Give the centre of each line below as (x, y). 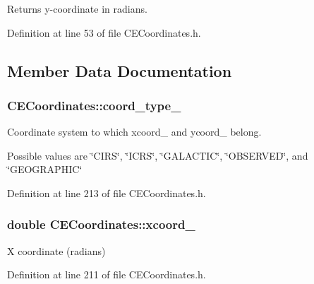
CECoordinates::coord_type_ (94, 105)
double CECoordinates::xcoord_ (101, 224)
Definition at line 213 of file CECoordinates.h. (107, 193)
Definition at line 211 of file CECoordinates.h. (107, 274)
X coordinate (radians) (56, 250)
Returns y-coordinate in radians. (77, 8)
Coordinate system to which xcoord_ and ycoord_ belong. (134, 132)
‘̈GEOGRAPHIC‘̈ (45, 169)
